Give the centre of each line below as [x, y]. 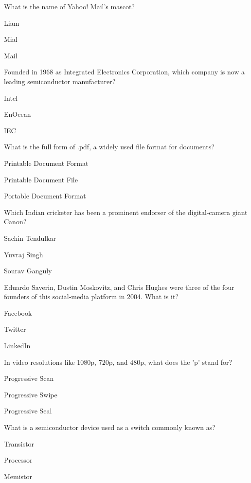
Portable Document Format [45, 196]
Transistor [19, 443]
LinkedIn [17, 346]
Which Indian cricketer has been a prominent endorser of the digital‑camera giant [126, 212]
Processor [18, 460]
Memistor [18, 476]
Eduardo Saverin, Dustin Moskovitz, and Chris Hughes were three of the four [119, 287]
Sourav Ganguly [28, 271]
